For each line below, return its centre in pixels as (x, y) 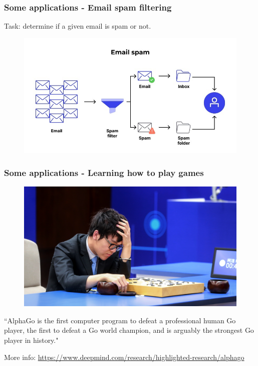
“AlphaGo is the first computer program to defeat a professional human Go (120, 320)
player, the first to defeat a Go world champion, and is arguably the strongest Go (129, 330)
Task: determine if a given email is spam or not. (78, 26)
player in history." (31, 340)
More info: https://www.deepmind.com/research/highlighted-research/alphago (124, 357)
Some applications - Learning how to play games (104, 172)
